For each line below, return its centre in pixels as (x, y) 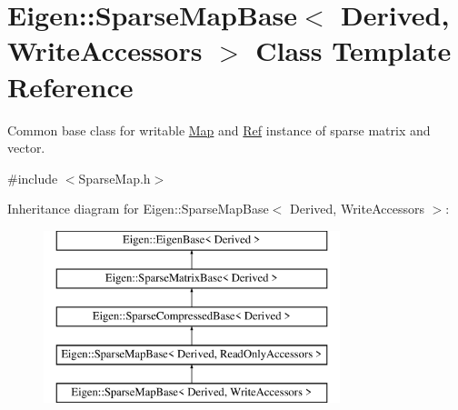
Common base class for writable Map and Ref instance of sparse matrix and (219, 130)
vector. (26, 148)
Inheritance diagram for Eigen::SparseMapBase (138, 209)
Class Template (353, 50)
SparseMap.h (114, 178)
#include (33, 178)
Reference (70, 86)
